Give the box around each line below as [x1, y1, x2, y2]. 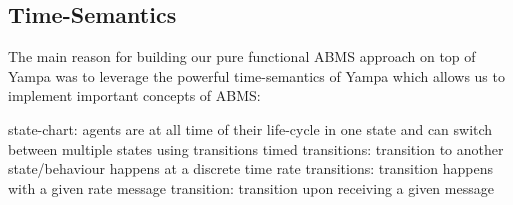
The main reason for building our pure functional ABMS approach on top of [8, 46, 476, 67]
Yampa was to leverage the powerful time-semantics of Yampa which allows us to [8, 65, 505, 86]
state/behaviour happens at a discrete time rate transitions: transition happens [8, 158, 493, 179]
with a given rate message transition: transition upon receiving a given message [8, 177, 494, 198]
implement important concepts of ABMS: [8, 85, 261, 106]
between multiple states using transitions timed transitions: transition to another [8, 138, 504, 159]
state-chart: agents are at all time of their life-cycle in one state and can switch [8, 118, 493, 139]
